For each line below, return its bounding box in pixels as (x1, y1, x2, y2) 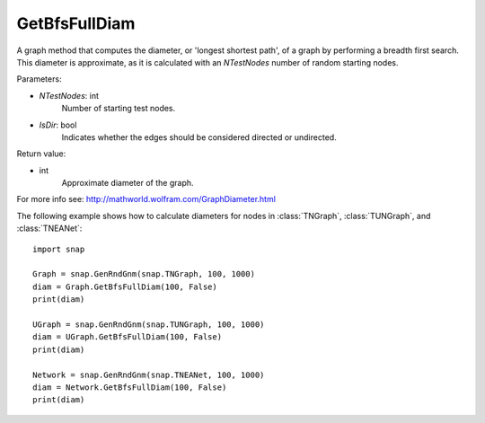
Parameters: (16, 74, 62, 84)
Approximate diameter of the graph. (61, 178, 194, 189)
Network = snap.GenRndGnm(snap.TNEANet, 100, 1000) (32, 369, 265, 380)
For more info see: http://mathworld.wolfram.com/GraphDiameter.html (16, 194, 276, 205)
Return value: (16, 148, 66, 159)
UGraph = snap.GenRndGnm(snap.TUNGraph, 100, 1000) (32, 319, 265, 330)
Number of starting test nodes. (61, 103, 176, 114)
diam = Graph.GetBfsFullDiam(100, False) (32, 281, 217, 292)
